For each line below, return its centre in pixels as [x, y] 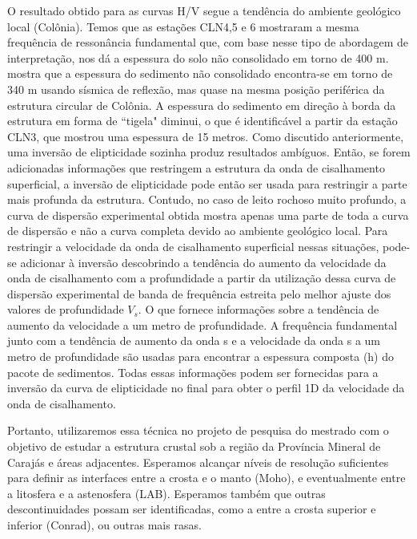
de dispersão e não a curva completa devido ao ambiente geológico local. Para [198, 231]
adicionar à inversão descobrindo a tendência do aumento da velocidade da [203, 262]
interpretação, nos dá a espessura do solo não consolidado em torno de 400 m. [198, 57]
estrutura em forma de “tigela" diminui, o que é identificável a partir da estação [202, 121]
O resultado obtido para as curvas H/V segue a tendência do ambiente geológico [204, 10]
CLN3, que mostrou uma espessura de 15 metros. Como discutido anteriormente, [206, 136]
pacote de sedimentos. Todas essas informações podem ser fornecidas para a [193, 372]
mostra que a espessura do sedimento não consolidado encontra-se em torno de [200, 73]
